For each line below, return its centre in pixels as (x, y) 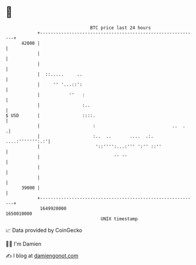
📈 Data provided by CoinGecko (44, 230)
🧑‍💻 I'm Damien (24, 244)
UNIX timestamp (119, 219)
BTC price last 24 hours (120, 28)
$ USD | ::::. (50, 115)
